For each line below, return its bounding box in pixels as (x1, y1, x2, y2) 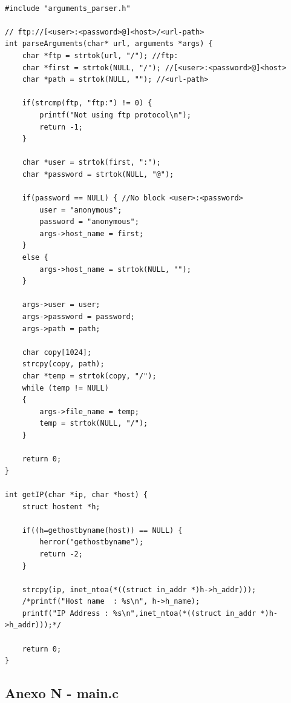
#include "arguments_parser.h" (5, 4, 131, 13)
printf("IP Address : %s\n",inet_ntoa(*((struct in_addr (22, 609, 257, 618)
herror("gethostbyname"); (39, 538, 144, 547)
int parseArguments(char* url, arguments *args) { (5, 39, 213, 48)
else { (22, 253, 48, 262)
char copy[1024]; (22, 348, 92, 357)
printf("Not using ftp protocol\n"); (39, 110, 191, 119)
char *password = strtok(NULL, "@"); (22, 170, 174, 179)
